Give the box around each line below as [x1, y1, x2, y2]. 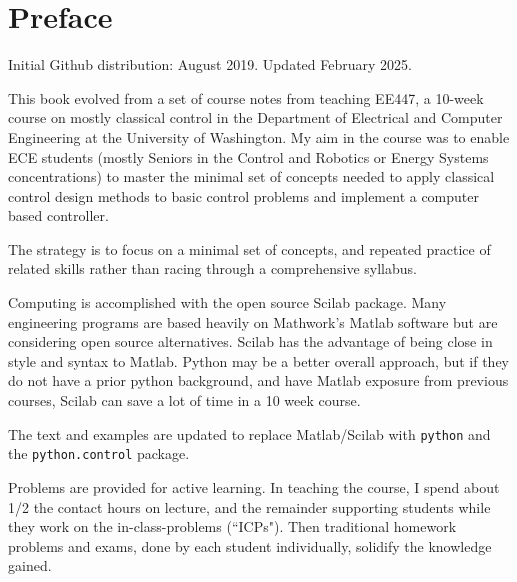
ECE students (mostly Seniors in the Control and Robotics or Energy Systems [8, 146, 489, 167]
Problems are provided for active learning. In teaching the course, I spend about [8, 476, 500, 497]
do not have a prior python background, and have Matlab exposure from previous [8, 370, 509, 391]
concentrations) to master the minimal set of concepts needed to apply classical [8, 166, 495, 187]
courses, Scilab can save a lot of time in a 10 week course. [8, 390, 361, 411]
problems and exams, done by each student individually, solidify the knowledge [8, 535, 492, 556]
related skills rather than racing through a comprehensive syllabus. [8, 258, 417, 279]
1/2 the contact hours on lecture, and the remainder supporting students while [8, 496, 491, 517]
